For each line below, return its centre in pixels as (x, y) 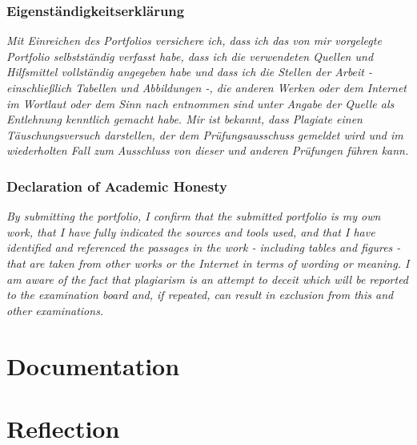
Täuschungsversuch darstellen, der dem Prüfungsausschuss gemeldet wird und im (205, 134)
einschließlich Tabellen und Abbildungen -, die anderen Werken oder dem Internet (206, 87)
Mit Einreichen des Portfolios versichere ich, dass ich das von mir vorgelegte (194, 40)
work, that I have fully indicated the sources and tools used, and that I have (191, 231)
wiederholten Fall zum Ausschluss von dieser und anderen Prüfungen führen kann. (208, 150)
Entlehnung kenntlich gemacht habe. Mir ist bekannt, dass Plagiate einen (184, 119)
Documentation (93, 365)
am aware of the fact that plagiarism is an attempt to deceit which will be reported (208, 279)
